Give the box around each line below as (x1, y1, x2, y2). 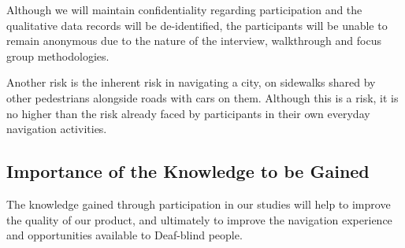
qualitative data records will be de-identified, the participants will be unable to (6, 17, 388, 33)
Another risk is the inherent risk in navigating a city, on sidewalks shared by (6, 74, 376, 91)
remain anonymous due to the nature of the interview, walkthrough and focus (6, 32, 381, 49)
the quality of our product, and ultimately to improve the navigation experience (6, 211, 392, 228)
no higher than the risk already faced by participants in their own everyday (6, 105, 370, 121)
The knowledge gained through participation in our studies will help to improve (6, 195, 391, 212)
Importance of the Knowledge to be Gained (6, 159, 370, 183)
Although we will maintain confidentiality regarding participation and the (6, 2, 362, 17)
